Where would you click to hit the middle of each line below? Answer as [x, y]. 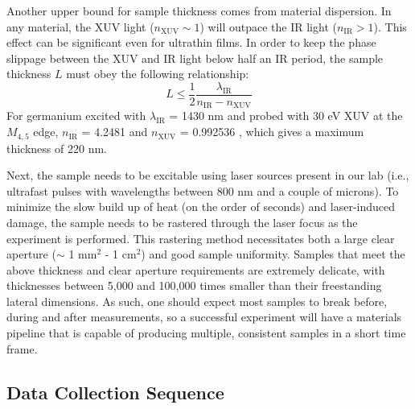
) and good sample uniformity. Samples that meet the [273, 254]
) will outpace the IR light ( [268, 26]
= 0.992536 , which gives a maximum [272, 132]
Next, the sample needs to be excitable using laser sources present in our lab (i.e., [208, 175]
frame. [22, 348]
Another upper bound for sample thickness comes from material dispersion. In [199, 10]
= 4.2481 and [115, 132]
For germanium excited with [76, 116]
